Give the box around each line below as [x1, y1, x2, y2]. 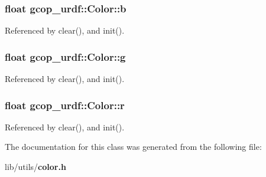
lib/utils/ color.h [5, 160, 66, 173]
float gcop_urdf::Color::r [5, 97, 125, 112]
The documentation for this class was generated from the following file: [5, 140, 262, 153]
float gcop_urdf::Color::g [5, 49, 126, 64]
